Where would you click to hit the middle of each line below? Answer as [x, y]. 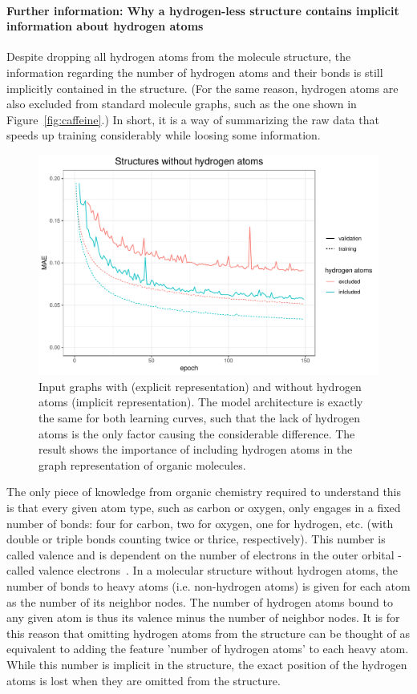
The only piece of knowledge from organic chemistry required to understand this [204, 492]
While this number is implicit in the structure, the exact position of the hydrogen [207, 664]
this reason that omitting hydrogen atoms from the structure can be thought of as [208, 633]
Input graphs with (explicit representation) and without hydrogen [200, 386]
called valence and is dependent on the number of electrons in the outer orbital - [204, 554]
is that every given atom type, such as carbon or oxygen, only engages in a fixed [204, 508]
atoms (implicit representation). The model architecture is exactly [201, 402]
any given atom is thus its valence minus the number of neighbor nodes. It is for [203, 617]
